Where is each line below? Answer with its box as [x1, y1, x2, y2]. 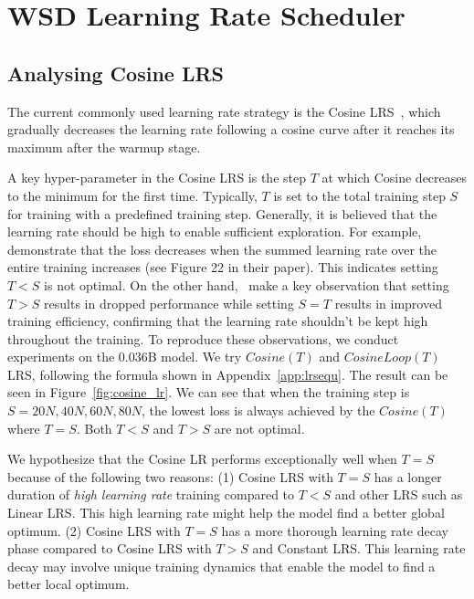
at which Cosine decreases [321, 168, 468, 187]
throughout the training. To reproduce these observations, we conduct [7, 329, 399, 348]
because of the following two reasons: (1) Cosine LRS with [7, 467, 333, 486]
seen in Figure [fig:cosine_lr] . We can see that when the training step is [7, 383, 410, 402]
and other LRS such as [334, 485, 463, 504]
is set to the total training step [273, 185, 446, 205]
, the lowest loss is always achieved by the [141, 401, 375, 420]
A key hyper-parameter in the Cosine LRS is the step [7, 168, 306, 187]
